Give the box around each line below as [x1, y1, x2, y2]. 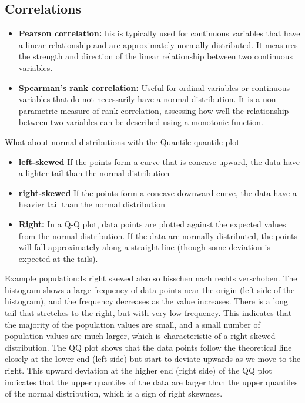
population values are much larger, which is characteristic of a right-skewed [5, 330, 276, 342]
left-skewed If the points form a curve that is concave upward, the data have [18, 155, 300, 167]
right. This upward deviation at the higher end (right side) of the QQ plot [5, 364, 272, 377]
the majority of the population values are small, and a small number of [5, 318, 260, 330]
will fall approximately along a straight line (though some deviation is [18, 241, 270, 253]
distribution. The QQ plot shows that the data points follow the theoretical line [5, 341, 292, 353]
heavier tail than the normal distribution [18, 198, 165, 210]
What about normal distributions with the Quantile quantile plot [5, 135, 240, 147]
